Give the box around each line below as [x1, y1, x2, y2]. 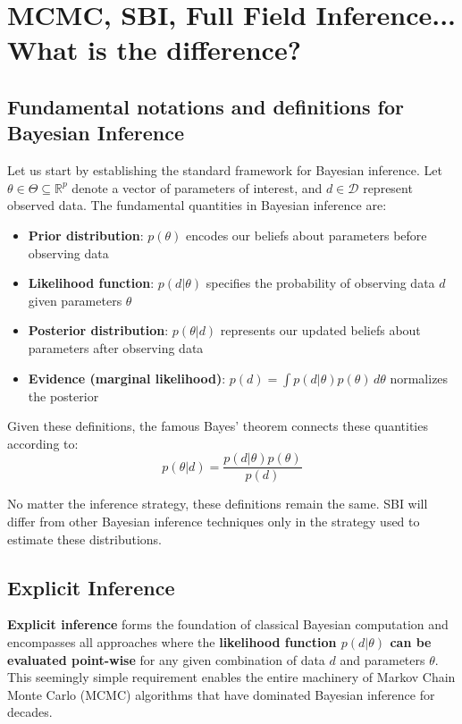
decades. [7, 703, 53, 721]
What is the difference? [7, 31, 301, 68]
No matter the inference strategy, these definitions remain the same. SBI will [7, 494, 428, 513]
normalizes [390, 368, 449, 387]
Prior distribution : [28, 225, 144, 244]
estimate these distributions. [7, 529, 163, 548]
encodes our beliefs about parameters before [186, 225, 427, 244]
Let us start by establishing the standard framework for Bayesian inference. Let [7, 161, 442, 180]
